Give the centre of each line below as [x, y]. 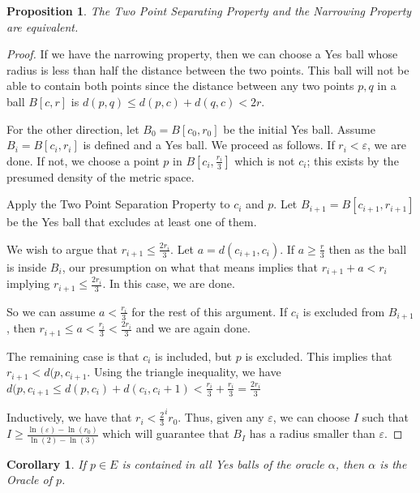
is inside [27, 266]
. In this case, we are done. [169, 283]
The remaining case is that [73, 356]
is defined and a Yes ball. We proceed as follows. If [209, 145]
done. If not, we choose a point [83, 160]
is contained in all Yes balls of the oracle [223, 463]
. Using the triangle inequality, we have [184, 372]
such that [386, 417]
